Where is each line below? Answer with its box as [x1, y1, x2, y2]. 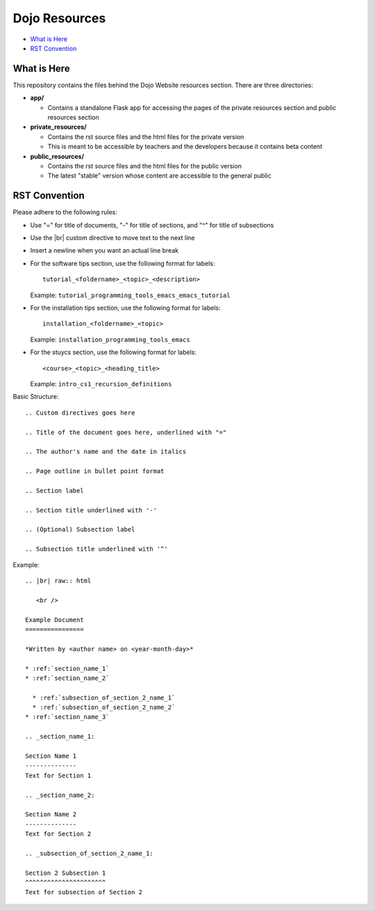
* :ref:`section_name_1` [25, 665, 110, 672]
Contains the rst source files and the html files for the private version [47, 132, 244, 141]
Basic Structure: [12, 393, 59, 401]
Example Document [25, 616, 84, 624]
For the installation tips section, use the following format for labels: [30, 303, 222, 312]
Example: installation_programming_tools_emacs [30, 335, 190, 344]
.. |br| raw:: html [25, 576, 92, 585]
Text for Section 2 [25, 830, 92, 838]
